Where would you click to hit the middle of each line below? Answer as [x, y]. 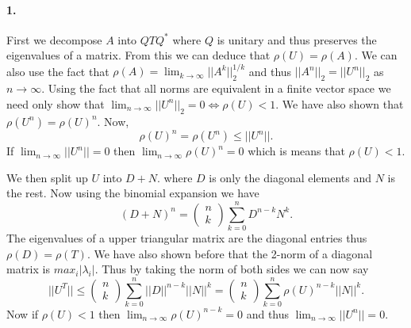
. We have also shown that [340, 103]
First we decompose [54, 39]
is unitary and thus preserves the [297, 39]
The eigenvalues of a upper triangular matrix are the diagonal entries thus [187, 238]
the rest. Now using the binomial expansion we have [133, 193]
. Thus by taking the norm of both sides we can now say [232, 269]
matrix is [28, 269]
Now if [23, 313]
